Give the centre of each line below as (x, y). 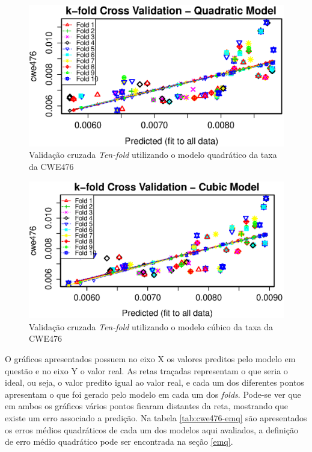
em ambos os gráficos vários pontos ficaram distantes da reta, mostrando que (146, 406)
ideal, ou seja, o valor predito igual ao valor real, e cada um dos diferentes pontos (154, 382)
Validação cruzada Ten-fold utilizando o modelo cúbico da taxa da (151, 326)
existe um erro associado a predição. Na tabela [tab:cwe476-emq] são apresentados (156, 418)
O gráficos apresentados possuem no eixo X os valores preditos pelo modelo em (150, 359)
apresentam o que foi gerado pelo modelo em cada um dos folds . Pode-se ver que (153, 394)
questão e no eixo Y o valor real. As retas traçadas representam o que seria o (146, 370)
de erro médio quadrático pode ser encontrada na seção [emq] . (119, 441)
